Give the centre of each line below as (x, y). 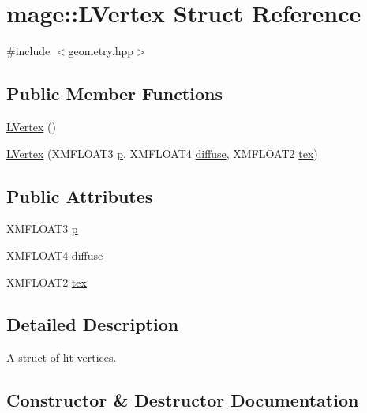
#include (28, 51)
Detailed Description (93, 324)
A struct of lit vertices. (62, 357)
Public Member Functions (114, 94)
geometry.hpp (101, 51)
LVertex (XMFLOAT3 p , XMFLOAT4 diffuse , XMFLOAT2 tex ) (162, 153)
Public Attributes (80, 195)
